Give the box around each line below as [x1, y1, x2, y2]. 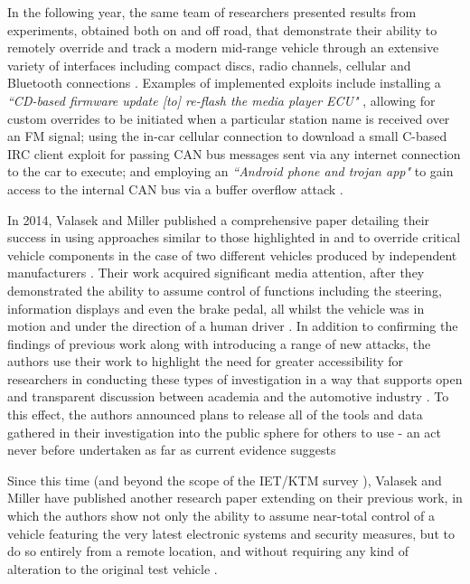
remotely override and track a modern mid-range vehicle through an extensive [7, 38, 439, 57]
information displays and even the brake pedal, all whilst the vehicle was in [7, 298, 425, 317]
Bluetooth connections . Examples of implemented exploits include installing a [7, 73, 441, 92]
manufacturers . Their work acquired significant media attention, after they [7, 263, 425, 282]
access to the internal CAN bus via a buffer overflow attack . [7, 179, 343, 198]
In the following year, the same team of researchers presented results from [7, 3, 417, 21]
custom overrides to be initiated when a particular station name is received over [7, 108, 450, 127]
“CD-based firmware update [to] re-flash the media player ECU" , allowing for [7, 90, 436, 109]
